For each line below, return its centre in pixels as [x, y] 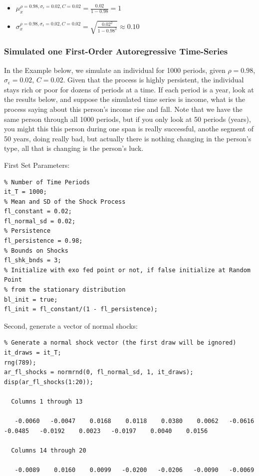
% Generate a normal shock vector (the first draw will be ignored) [120, 343]
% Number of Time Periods [47, 182]
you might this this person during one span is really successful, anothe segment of [129, 129]
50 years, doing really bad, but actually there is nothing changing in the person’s [128, 138]
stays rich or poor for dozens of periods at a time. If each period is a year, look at [129, 89]
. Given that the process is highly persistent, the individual [153, 80]
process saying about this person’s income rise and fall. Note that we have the [123, 109]
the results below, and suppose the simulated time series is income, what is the [125, 99]
